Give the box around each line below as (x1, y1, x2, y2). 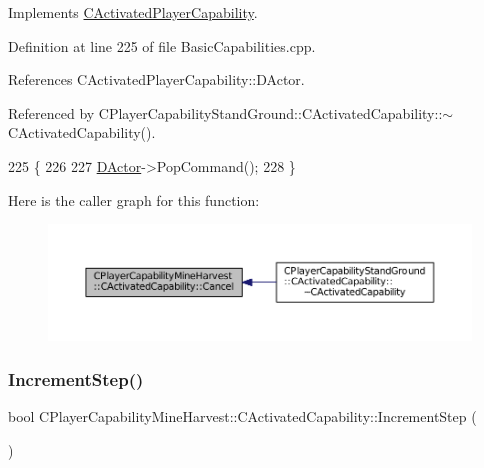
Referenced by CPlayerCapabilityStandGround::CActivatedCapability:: (8, 102, 443, 123)
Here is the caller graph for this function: (8, 189, 260, 210)
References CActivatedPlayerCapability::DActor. (8, 69, 305, 90)
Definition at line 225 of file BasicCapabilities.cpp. (8, 35, 316, 56)
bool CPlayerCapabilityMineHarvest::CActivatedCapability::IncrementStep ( (8, 406, 477, 427)
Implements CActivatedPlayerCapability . (8, 2, 258, 22)
